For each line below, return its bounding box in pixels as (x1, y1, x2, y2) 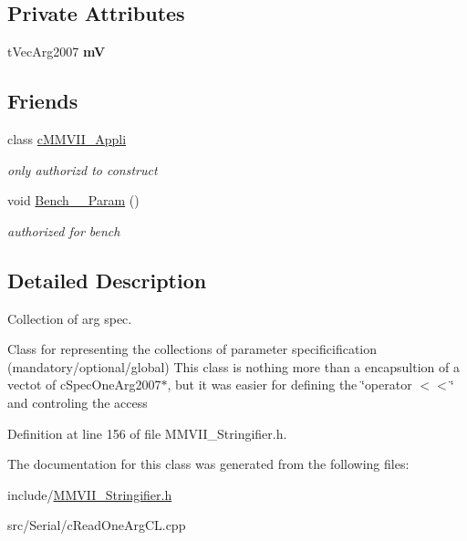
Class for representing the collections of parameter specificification (7, 339, 378, 359)
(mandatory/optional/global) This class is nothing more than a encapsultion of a (7, 357, 460, 376)
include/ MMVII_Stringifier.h (7, 484, 172, 504)
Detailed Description (7, 265, 207, 294)
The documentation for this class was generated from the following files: (7, 454, 410, 473)
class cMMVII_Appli (7, 130, 127, 148)
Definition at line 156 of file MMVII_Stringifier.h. (7, 423, 287, 442)
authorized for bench (7, 221, 120, 240)
